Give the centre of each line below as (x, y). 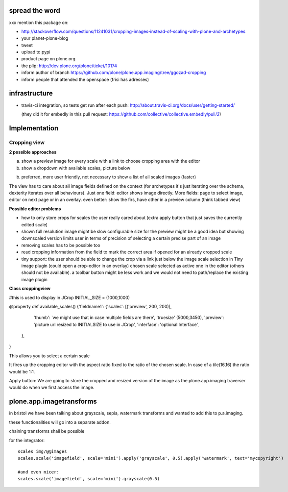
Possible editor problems (35, 209)
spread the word (35, 11)
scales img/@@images (42, 451)
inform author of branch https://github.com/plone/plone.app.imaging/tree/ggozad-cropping (114, 73)
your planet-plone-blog (45, 38)
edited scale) (35, 224)
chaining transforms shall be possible (47, 431)
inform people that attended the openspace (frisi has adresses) (85, 79)
